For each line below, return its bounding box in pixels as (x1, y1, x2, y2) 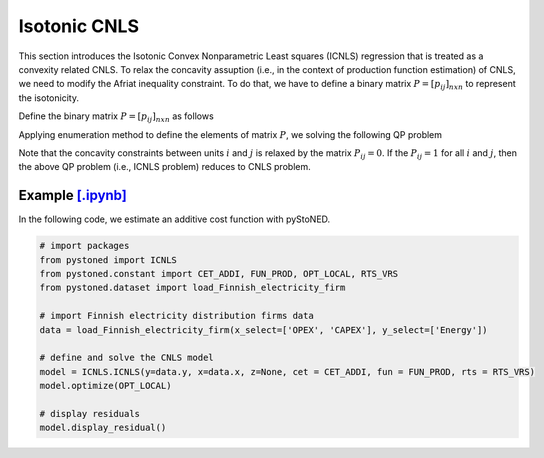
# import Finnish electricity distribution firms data (39, 310, 314, 322)
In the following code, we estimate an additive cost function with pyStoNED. (18, 213, 331, 225)
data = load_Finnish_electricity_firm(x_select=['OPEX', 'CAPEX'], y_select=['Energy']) (39, 324, 489, 335)
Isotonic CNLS (18, 15, 140, 37)
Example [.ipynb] (18, 187, 127, 204)
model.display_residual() (39, 422, 167, 434)
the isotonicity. (18, 91, 80, 104)
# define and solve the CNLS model (39, 352, 214, 364)
